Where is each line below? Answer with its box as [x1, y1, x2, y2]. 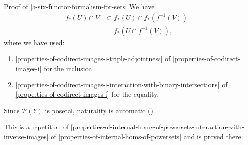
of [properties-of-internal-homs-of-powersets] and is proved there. [51, 131, 243, 141]
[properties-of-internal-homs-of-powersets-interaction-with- [71, 122, 244, 132]
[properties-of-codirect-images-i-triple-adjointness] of [15, 54, 171, 64]
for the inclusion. [44, 63, 94, 73]
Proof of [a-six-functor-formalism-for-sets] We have [4, 1, 155, 11]
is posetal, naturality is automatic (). [45, 105, 155, 115]
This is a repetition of [4, 122, 69, 132]
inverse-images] [4, 131, 49, 141]
